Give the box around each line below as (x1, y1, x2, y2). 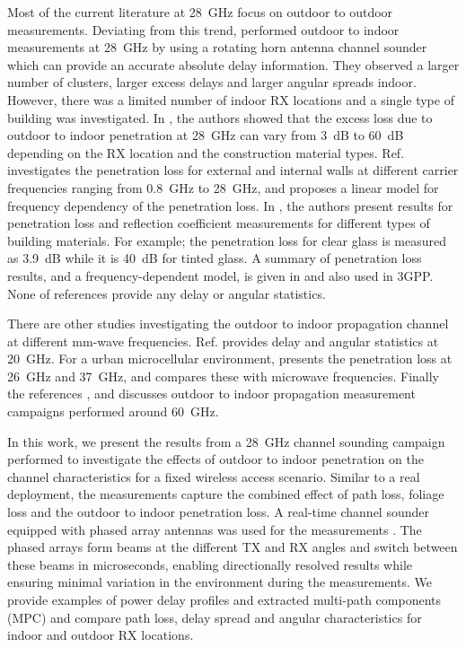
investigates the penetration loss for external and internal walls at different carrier (7, 161, 459, 179)
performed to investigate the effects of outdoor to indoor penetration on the (7, 450, 424, 468)
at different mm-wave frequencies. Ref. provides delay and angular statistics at (7, 331, 439, 350)
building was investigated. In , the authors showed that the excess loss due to (7, 108, 433, 127)
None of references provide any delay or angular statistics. (7, 284, 326, 302)
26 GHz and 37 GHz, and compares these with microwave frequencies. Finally (7, 366, 439, 385)
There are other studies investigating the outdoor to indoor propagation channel (7, 314, 449, 333)
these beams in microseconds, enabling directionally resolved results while (7, 555, 413, 573)
